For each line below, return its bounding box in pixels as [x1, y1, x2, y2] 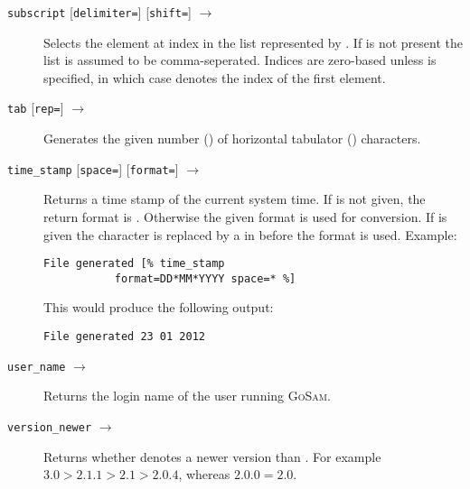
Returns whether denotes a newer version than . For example [43, 447, 381, 466]
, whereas [178, 465, 230, 484]
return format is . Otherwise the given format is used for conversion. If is [43, 207, 447, 226]
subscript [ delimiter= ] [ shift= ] [7, 3, 192, 21]
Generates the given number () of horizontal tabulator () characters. [43, 129, 421, 148]
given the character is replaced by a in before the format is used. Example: [43, 225, 457, 244]
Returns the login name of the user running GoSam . [43, 386, 331, 405]
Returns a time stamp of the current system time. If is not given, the [43, 189, 426, 208]
